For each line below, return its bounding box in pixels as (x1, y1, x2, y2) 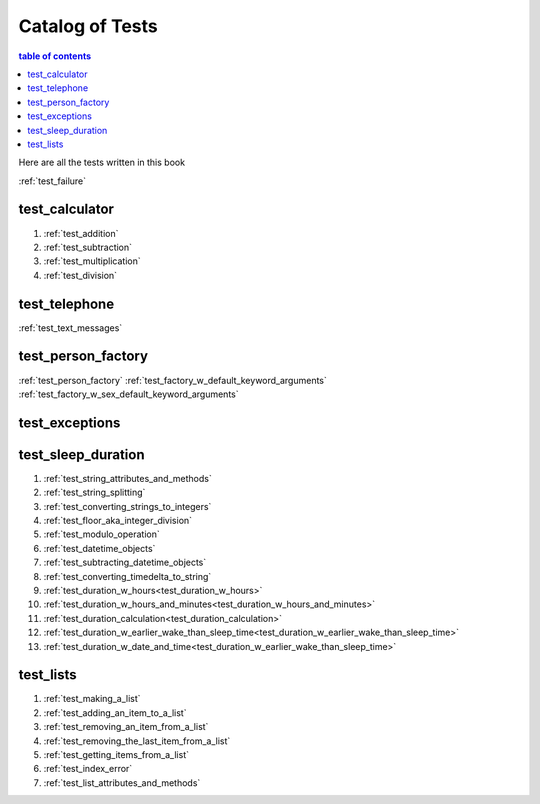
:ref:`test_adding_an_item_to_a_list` (43, 706, 187, 719)
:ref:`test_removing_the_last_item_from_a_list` (43, 735, 231, 747)
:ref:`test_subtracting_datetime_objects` (43, 556, 207, 569)
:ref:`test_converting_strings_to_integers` (43, 500, 212, 512)
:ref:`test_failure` (18, 175, 87, 187)
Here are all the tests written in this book (18, 156, 185, 169)
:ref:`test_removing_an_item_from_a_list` (43, 721, 209, 733)
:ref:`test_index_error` (43, 763, 133, 775)
